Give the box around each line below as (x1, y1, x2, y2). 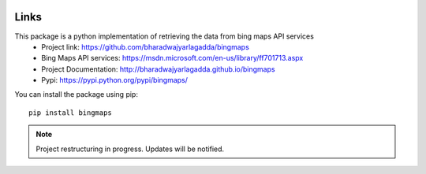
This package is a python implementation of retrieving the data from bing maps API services (14, 31, 315, 41)
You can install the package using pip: (14, 90, 138, 99)
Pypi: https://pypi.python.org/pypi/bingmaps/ (41, 76, 189, 85)
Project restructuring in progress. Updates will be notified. (35, 144, 225, 154)
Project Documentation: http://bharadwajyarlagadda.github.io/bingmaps (41, 64, 275, 74)
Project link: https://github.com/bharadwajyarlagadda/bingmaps (41, 42, 250, 51)
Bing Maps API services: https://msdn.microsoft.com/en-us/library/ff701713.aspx (41, 54, 304, 63)
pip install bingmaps (28, 108, 112, 117)
